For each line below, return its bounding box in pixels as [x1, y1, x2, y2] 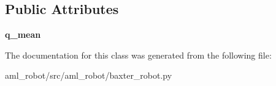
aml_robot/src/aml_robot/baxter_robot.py [5, 69, 172, 82]
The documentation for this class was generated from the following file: [5, 48, 272, 61]
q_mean [5, 28, 41, 41]
